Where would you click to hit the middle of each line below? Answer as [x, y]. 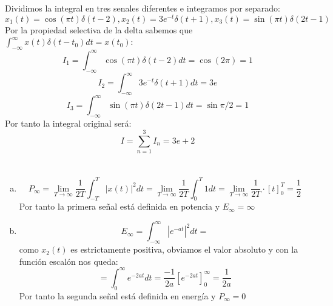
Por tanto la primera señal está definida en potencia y [119, 206]
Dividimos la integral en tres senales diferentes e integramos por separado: [143, 8]
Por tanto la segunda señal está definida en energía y [117, 295]
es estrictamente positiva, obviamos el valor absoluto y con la [184, 249]
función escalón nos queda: [69, 261]
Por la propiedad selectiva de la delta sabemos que [99, 29]
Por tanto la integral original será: [68, 123]
